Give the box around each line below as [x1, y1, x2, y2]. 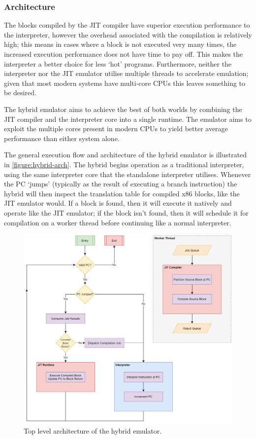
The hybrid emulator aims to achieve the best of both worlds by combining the [4, 104, 242, 114]
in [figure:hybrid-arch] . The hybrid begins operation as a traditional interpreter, [4, 159, 244, 169]
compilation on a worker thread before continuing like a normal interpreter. [4, 217, 231, 227]
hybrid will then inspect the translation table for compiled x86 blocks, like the [4, 188, 240, 198]
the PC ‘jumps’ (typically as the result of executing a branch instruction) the [4, 179, 237, 189]
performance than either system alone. [4, 133, 120, 143]
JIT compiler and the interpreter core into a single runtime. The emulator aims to [4, 113, 252, 124]
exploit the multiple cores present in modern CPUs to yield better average [4, 123, 228, 134]
